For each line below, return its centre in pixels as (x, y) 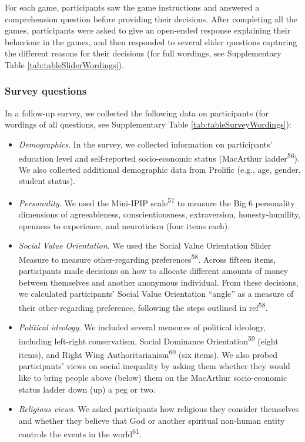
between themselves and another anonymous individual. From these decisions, (158, 282)
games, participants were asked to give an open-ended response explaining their (148, 30)
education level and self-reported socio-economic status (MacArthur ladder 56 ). (159, 157)
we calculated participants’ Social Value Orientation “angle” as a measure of (156, 294)
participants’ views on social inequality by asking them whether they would (154, 366)
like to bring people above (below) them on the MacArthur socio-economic (153, 377)
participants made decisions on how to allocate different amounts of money (153, 271)
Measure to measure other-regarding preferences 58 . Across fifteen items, (147, 258)
